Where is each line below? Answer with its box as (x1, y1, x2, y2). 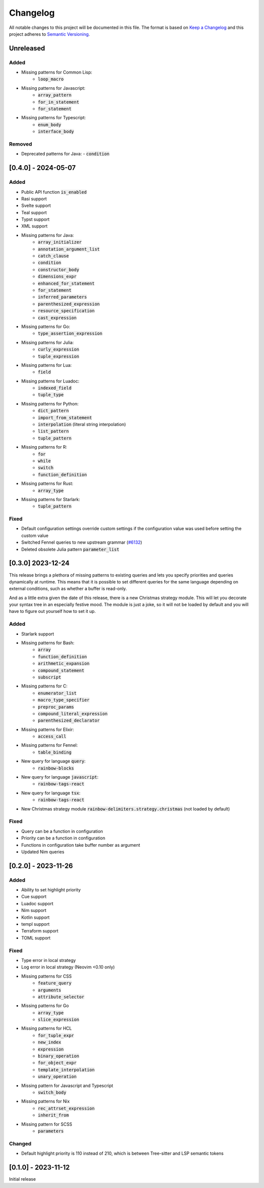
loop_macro (38, 76, 64, 82)
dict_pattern (38, 408, 69, 414)
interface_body (38, 129, 74, 134)
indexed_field (38, 385, 72, 391)
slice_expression (38, 1017, 79, 1022)
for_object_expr (38, 1060, 77, 1066)
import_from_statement (38, 415, 92, 420)
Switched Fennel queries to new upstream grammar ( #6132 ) (21, 539, 142, 545)
